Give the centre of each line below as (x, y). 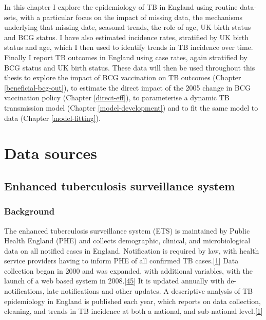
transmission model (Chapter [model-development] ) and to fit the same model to (131, 107)
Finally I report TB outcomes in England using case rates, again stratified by (126, 57)
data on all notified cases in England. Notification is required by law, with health (132, 250)
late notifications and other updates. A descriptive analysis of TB (150, 291)
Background (30, 211)
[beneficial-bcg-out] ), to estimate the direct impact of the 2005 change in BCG (127, 87)
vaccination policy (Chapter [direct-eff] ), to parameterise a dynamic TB (117, 97)
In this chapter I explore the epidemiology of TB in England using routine (121, 7)
